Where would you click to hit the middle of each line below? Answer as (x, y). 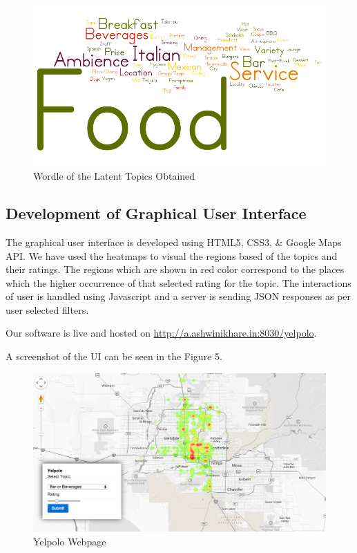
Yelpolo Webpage (70, 542)
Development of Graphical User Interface (156, 213)
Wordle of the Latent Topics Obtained (114, 176)
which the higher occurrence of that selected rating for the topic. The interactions (178, 282)
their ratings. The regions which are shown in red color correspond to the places (175, 269)
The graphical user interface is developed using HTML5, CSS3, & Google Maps (174, 242)
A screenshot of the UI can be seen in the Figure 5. (114, 356)
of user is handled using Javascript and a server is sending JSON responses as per (178, 296)
